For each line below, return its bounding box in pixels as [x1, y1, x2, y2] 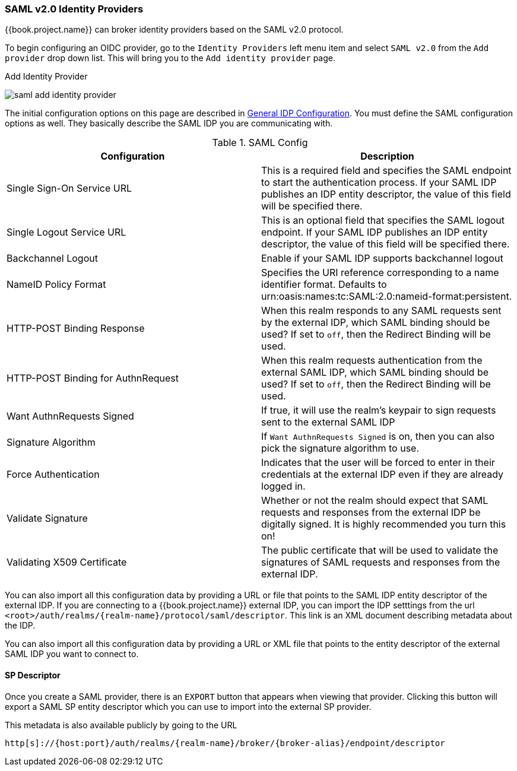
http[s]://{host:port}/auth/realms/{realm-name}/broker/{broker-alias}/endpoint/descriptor [5, 738, 445, 748]
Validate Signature [7, 512, 88, 525]
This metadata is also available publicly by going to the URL [5, 719, 237, 730]
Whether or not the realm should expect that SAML [261, 494, 489, 507]
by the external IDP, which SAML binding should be [261, 316, 490, 329]
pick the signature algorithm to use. [261, 442, 420, 455]
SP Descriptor [5, 670, 61, 680]
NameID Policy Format [7, 278, 106, 291]
